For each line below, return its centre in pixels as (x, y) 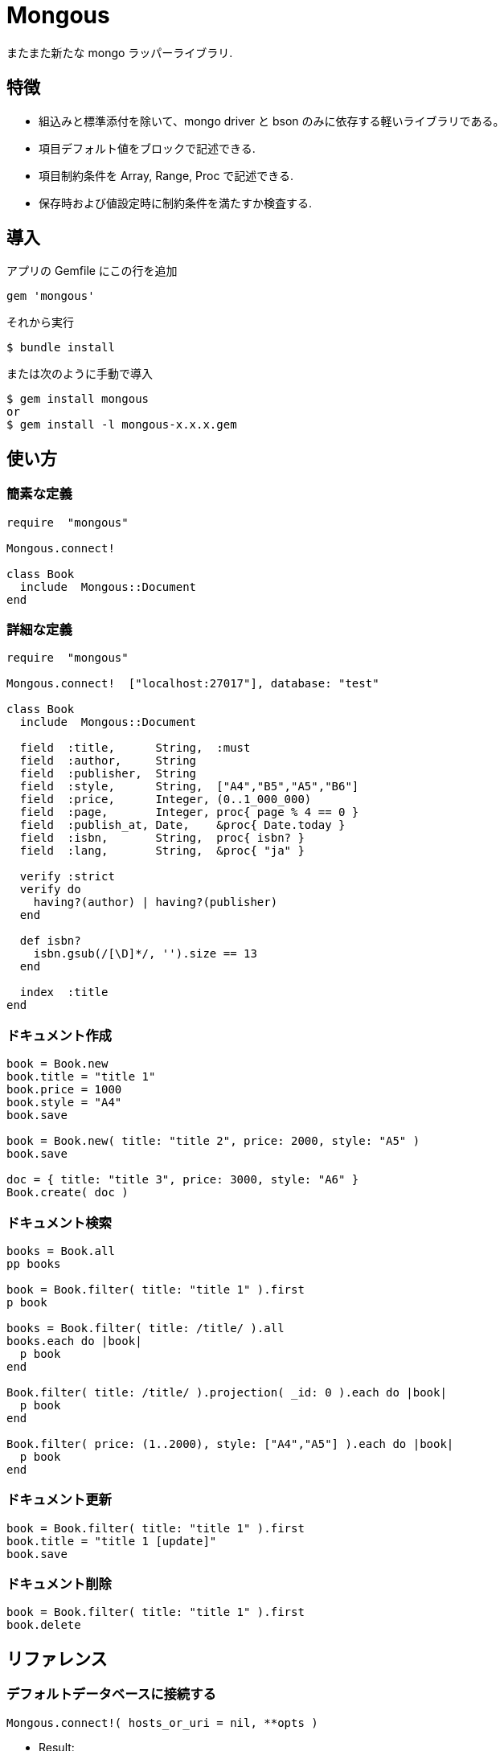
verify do (50, 890)
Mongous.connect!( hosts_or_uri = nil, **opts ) (162, 1722)
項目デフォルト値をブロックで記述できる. (147, 148)
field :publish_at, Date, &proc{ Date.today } (182, 825)
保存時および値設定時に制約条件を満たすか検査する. (176, 203)
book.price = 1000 (64, 1090)
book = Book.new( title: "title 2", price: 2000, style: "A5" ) (213, 1141)
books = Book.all (61, 1251)
